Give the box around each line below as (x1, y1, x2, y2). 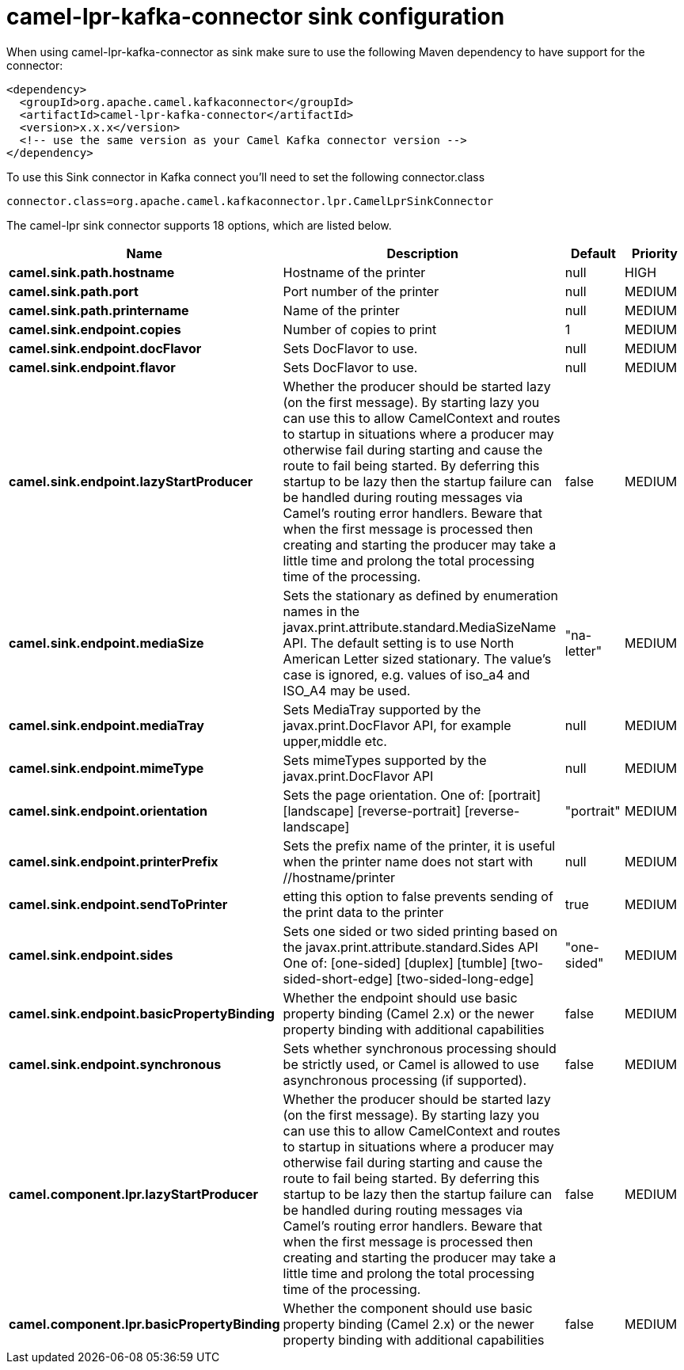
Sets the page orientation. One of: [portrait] (283, 786, 541, 803)
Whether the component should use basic (283, 1300, 533, 1316)
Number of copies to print (283, 321, 437, 337)
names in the (283, 603, 360, 619)
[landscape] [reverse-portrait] (283, 802, 462, 819)
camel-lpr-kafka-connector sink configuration (6, 3, 505, 30)
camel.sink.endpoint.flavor (9, 359, 176, 375)
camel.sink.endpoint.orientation (9, 802, 207, 819)
